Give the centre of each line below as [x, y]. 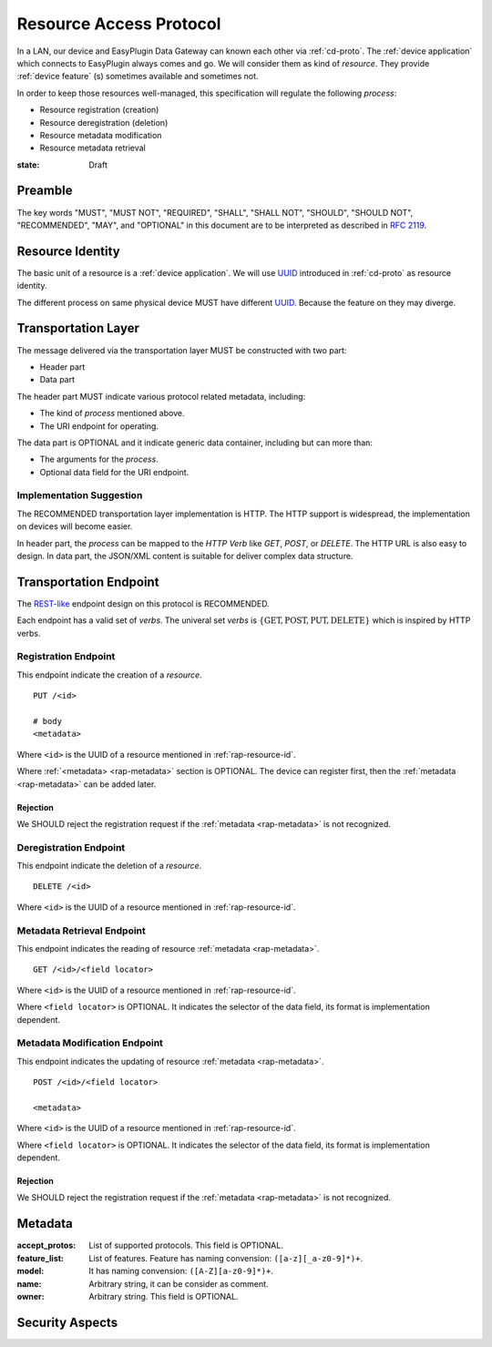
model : [31, 1271]
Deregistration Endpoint [71, 847]
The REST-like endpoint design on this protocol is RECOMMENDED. [143, 603]
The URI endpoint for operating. [99, 426]
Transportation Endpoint [88, 582]
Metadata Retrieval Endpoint [81, 931]
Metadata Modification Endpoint [90, 1043]
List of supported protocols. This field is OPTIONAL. [186, 1245]
